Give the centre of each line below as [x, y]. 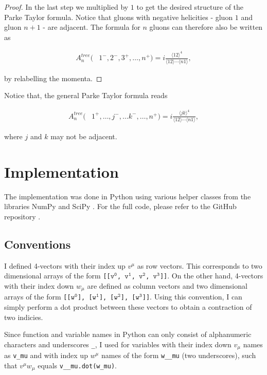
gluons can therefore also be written [206, 27]
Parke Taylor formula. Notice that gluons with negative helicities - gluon [119, 17]
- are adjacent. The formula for [92, 27]
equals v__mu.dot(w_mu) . [77, 365]
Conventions [38, 244]
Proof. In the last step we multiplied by [66, 7]
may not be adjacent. [84, 136]
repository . [22, 216]
